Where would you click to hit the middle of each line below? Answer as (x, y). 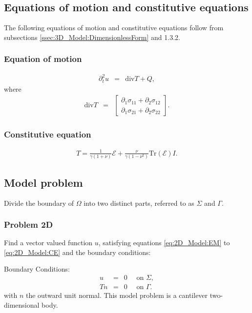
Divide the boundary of (39, 203)
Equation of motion (43, 59)
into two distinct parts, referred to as (139, 203)
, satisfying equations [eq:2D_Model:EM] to (164, 243)
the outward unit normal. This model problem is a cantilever (117, 295)
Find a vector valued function (48, 243)
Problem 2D (29, 225)
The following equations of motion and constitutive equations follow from (114, 28)
